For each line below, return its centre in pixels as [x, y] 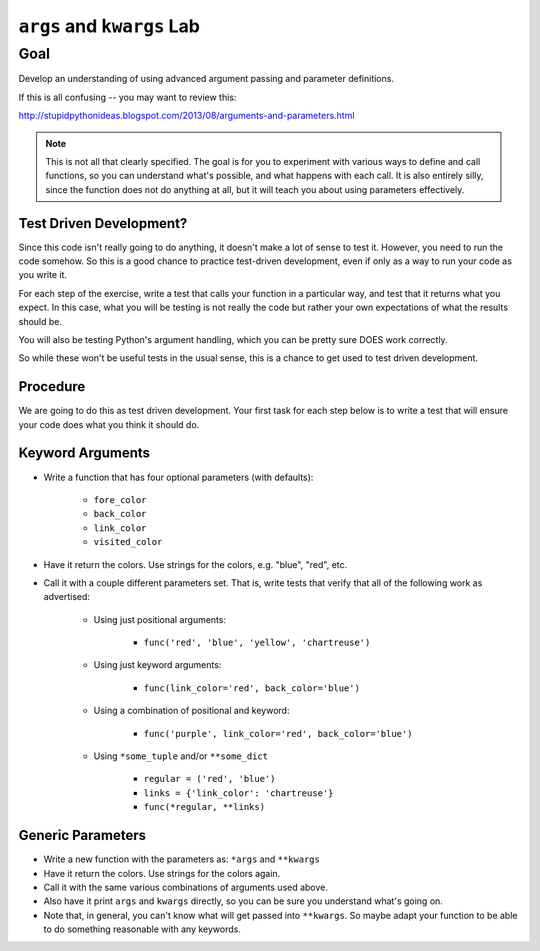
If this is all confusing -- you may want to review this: [127, 97]
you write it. [43, 275]
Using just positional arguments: [160, 619]
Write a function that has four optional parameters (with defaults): [178, 477]
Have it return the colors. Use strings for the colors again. [162, 873]
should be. [40, 321]
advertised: [66, 597]
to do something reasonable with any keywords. [142, 929]
